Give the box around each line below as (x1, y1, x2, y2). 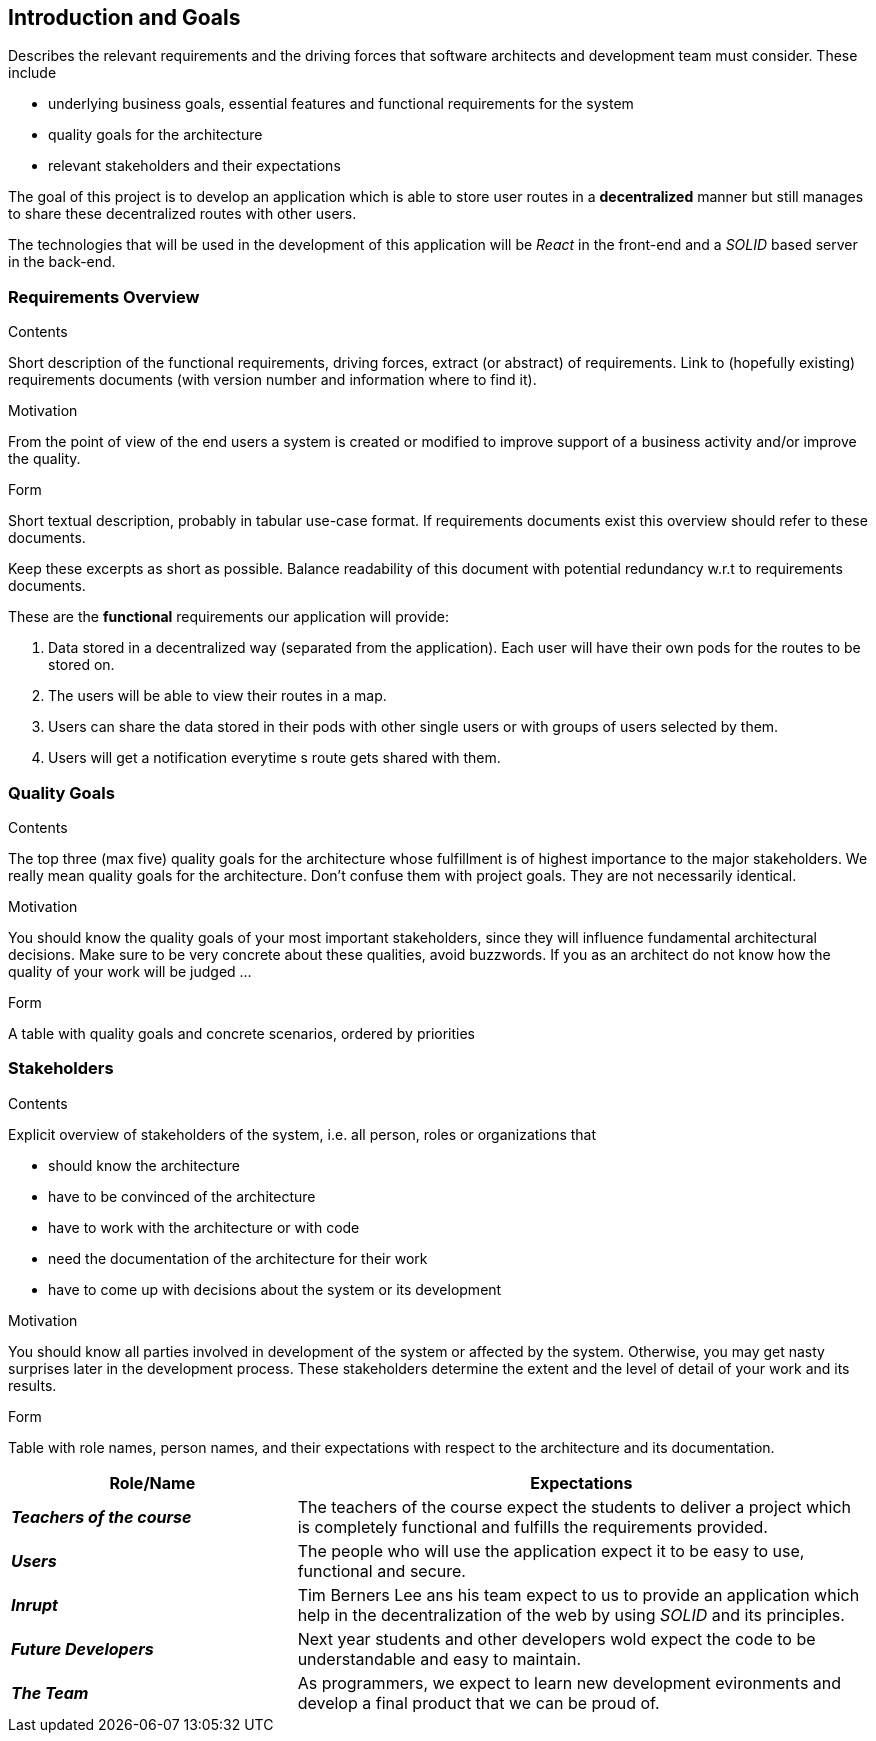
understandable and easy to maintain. (297, 1648, 582, 1669)
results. (8, 1376, 57, 1394)
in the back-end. (8, 253, 116, 271)
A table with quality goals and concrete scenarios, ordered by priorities (8, 1024, 476, 1042)
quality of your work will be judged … (8, 962, 252, 980)
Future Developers (11, 1638, 154, 1659)
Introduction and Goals (8, 5, 241, 30)
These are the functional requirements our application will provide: (8, 608, 449, 626)
